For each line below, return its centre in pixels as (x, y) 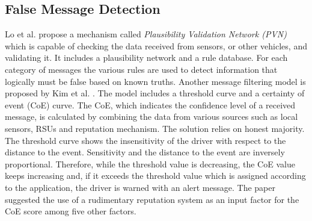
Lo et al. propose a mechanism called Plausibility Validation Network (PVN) (146, 34)
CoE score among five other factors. (71, 211)
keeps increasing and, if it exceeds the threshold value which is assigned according (155, 176)
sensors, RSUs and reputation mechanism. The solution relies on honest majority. (155, 128)
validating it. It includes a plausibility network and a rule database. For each (146, 58)
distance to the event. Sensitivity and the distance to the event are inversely (145, 152)
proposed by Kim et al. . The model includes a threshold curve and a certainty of (155, 93)
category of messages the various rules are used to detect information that (141, 69)
